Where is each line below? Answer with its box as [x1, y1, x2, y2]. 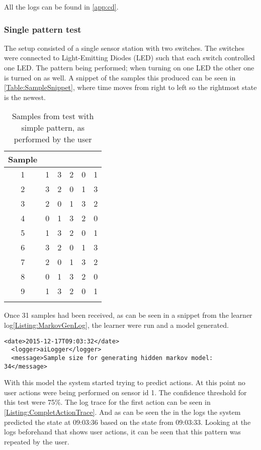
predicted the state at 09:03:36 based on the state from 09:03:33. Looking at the [4, 416, 251, 427]
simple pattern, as [21, 122, 84, 134]
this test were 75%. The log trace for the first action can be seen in [4, 397, 211, 407]
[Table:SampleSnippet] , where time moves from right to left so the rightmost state [4, 82, 257, 93]
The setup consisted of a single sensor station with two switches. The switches [4, 42, 244, 53]
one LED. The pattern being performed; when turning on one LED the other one [4, 62, 254, 72]
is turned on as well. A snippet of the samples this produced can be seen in [4, 72, 236, 82]
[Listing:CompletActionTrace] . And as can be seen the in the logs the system [4, 406, 241, 417]
